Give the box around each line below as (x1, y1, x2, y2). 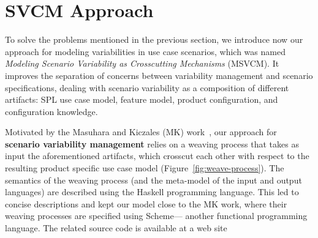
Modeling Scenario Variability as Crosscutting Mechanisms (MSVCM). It (5, 57, 279, 70)
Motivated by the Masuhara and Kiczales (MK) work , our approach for (5, 125, 277, 138)
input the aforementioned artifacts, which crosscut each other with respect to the (5, 149, 309, 162)
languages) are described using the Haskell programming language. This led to (5, 185, 299, 198)
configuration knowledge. (5, 105, 98, 117)
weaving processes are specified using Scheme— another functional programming (5, 209, 308, 222)
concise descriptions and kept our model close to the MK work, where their (5, 197, 287, 210)
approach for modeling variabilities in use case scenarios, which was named (5, 45, 286, 58)
